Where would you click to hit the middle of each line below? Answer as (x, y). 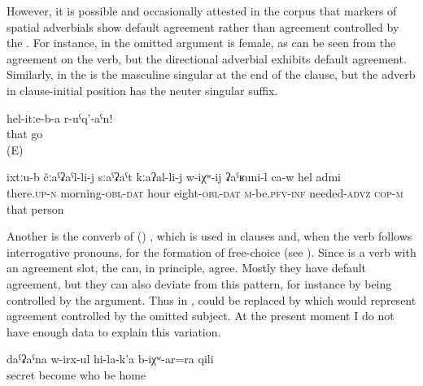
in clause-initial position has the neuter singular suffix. (142, 90)
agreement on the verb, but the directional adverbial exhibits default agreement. (207, 58)
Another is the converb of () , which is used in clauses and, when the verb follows (209, 236)
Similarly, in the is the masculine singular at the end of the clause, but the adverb (211, 74)
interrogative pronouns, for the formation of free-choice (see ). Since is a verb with (211, 252)
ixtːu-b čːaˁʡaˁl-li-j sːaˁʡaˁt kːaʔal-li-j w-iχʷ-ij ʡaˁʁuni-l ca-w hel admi (174, 177)
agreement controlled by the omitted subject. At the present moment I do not (201, 316)
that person (35, 208)
